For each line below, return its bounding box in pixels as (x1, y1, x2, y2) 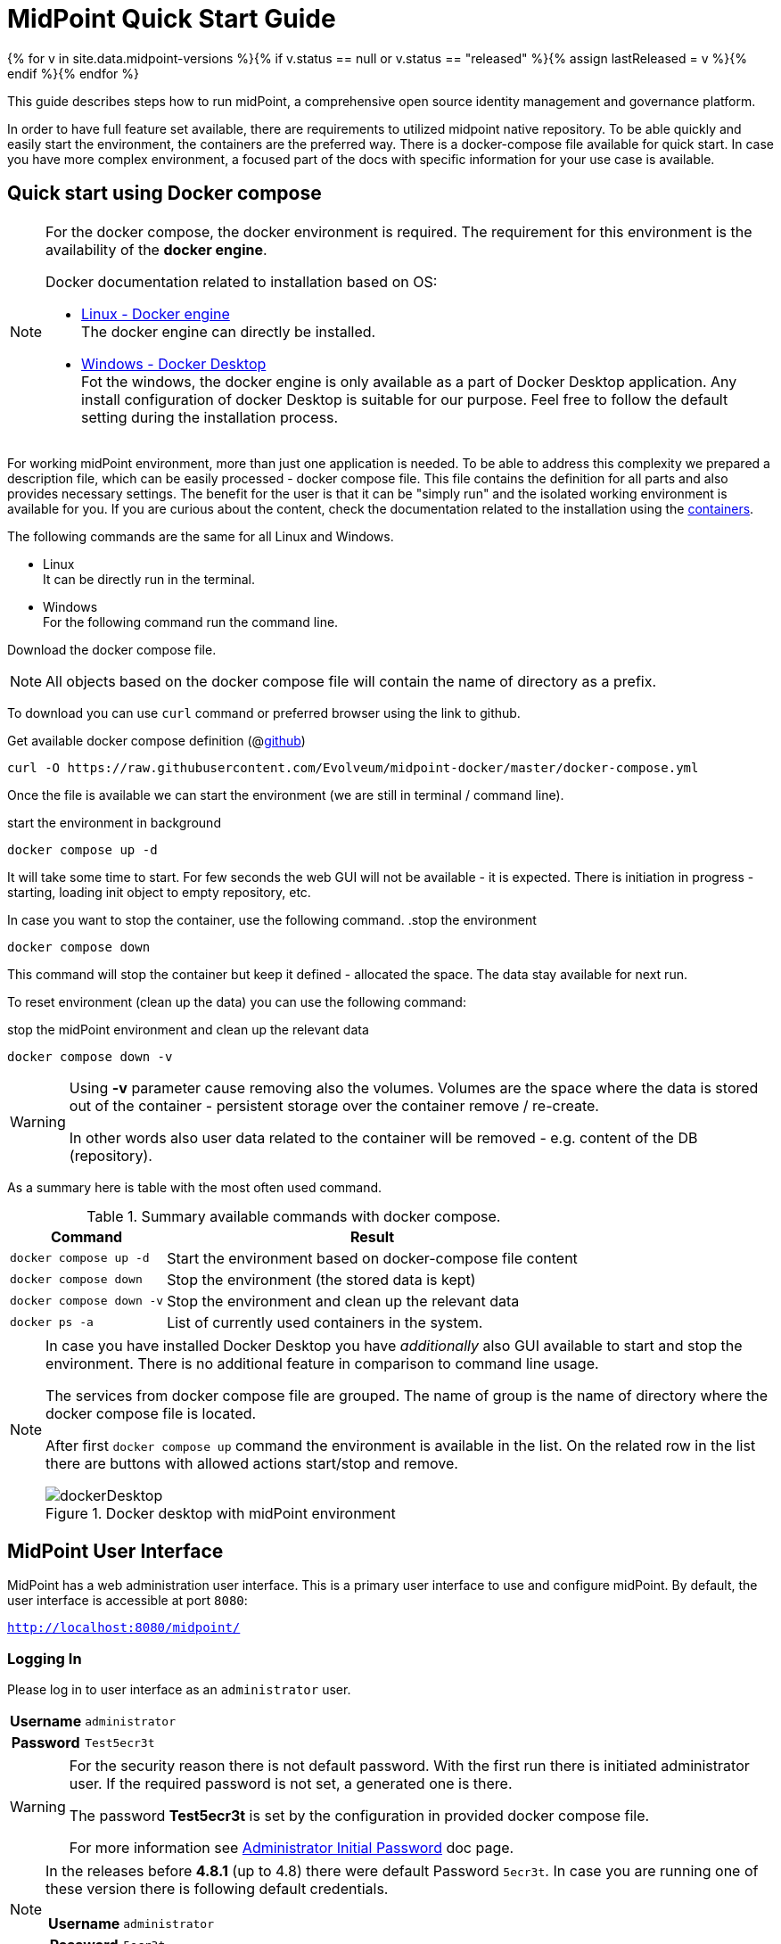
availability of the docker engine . (45, 240, 267, 259)
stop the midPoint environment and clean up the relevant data (7, 1021, 369, 1037)
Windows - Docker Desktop (81, 354, 267, 373)
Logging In (7, 1649, 82, 1668)
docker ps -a (10, 1315, 94, 1330)
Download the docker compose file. (7, 641, 217, 657)
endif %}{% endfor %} (7, 65, 139, 81)
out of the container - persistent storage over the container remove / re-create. (69, 1096, 599, 1115)
